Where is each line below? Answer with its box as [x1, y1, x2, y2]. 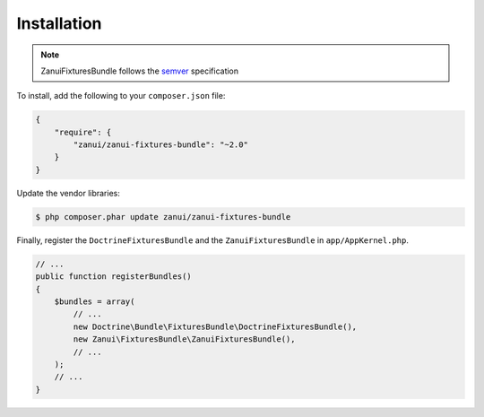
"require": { [54, 126, 112, 137]
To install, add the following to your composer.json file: [16, 91, 226, 101]
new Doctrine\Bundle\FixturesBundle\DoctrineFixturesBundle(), [73, 321, 358, 332]
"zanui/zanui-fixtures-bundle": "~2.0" [73, 140, 248, 150]
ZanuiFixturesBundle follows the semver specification [40, 65, 239, 76]
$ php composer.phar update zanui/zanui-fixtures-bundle [35, 212, 291, 222]
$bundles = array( [54, 296, 135, 307]
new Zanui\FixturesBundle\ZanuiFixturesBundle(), [73, 334, 296, 344]
